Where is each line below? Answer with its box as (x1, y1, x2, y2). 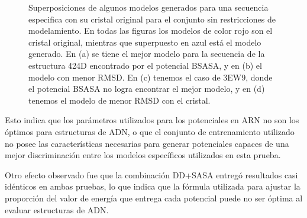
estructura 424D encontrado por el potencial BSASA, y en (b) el (28, 59, 262, 71)
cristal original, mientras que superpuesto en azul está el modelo (28, 36, 261, 48)
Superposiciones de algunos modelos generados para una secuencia (28, 1, 269, 13)
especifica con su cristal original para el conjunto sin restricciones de (28, 12, 276, 25)
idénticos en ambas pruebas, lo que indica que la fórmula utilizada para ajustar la (5, 180, 300, 193)
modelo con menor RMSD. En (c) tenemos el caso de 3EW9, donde (28, 70, 273, 83)
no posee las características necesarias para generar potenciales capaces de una (5, 137, 289, 149)
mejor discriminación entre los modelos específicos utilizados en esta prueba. (5, 149, 281, 161)
